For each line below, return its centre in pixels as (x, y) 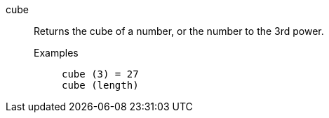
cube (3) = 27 (100, 74)
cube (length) (100, 85)
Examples (56, 53)
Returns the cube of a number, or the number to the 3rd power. (179, 31)
